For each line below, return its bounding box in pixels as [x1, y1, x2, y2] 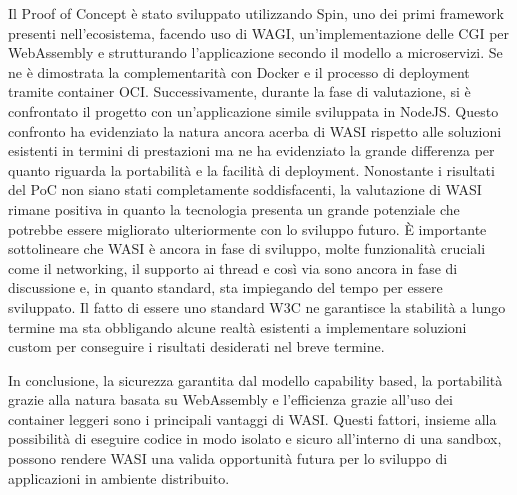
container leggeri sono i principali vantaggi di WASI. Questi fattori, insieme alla [8, 408, 497, 429]
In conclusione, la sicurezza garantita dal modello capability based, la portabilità [8, 369, 503, 390]
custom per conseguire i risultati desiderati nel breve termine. [8, 336, 385, 357]
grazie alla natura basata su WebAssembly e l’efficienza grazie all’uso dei [8, 389, 453, 410]
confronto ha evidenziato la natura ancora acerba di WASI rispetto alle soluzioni [8, 120, 502, 141]
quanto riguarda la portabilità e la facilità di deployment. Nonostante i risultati [8, 159, 495, 180]
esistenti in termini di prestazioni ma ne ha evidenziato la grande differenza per [8, 140, 495, 161]
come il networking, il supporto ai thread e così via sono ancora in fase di [8, 257, 458, 278]
